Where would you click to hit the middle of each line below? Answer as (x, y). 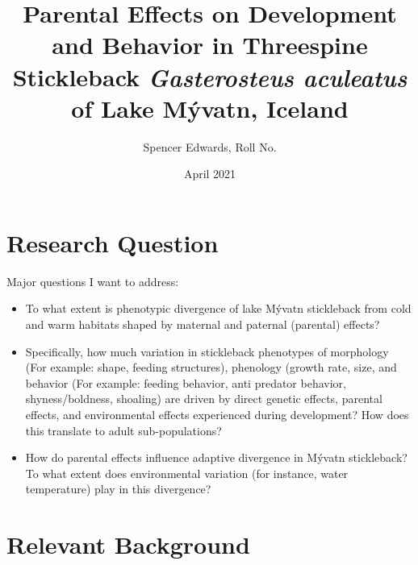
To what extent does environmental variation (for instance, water (187, 473)
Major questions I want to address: (93, 281)
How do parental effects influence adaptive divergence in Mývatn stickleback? (216, 457)
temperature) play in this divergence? (118, 489)
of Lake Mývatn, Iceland (210, 108)
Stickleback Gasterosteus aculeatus (210, 77)
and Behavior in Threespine (210, 45)
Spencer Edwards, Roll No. (210, 146)
